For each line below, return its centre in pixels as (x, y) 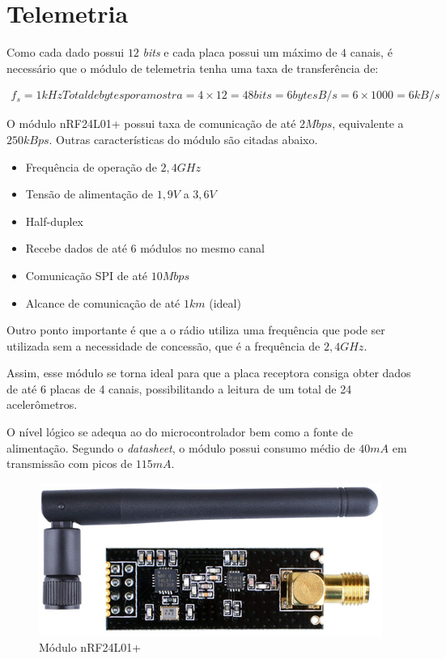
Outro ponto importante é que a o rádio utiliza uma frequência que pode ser (196, 330)
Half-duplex (54, 221)
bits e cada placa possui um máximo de (240, 52)
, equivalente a (368, 123)
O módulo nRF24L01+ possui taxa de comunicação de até (151, 123)
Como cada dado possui (66, 52)
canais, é (371, 52)
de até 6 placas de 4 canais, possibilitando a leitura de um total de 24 (179, 388)
